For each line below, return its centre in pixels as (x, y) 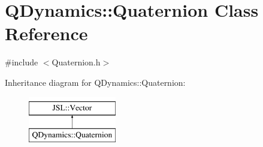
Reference (46, 33)
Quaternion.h (76, 62)
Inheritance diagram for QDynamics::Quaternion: (95, 82)
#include (22, 62)
